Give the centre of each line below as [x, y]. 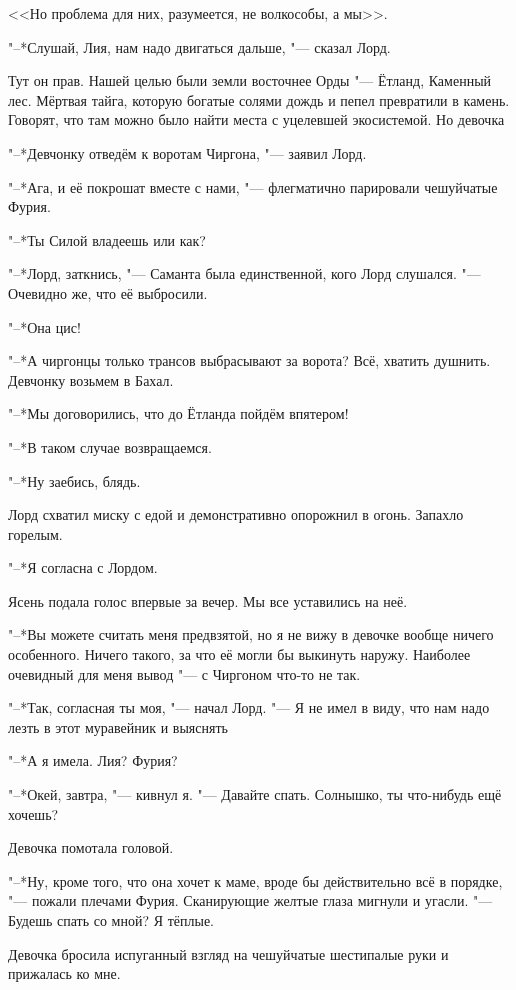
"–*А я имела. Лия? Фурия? [93, 760]
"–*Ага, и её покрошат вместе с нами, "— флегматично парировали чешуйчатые [253, 186]
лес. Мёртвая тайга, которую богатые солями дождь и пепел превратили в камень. [259, 99]
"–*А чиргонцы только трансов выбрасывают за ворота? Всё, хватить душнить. [249, 360]
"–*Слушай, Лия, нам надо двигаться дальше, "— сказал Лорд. [199, 46]
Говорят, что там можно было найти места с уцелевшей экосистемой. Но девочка [256, 119]
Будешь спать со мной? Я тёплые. [111, 920]
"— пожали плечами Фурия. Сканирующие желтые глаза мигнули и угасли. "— [250, 900]
